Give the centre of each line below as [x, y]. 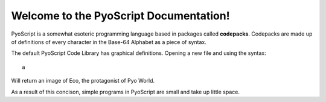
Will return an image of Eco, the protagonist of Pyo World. [83, 81]
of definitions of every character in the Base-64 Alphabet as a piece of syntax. [109, 42]
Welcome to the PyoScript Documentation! [120, 16]
